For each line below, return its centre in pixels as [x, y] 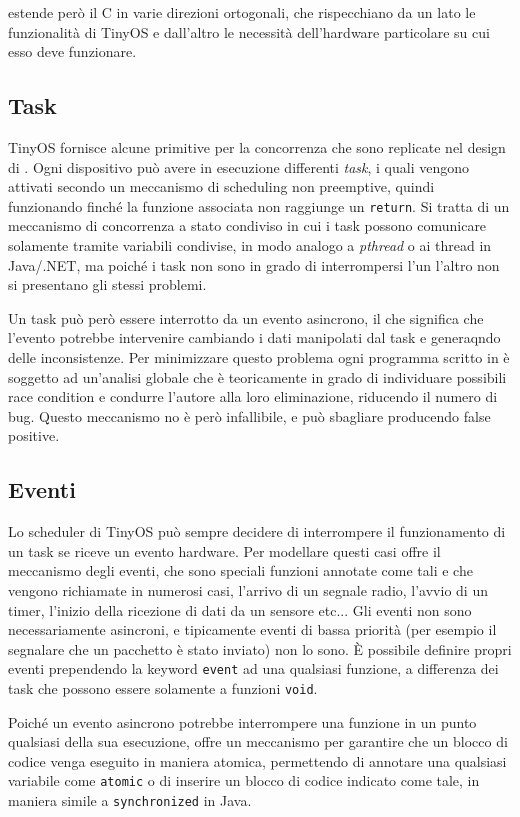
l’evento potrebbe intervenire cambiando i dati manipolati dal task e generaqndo [254, 337]
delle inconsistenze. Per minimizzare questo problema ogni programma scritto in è [259, 356]
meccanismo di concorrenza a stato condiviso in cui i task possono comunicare [247, 225]
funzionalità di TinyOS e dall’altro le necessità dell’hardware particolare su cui [249, 31]
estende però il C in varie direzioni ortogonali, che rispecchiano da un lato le [242, 12]
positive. [34, 435]
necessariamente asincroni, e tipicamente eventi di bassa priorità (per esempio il [252, 629]
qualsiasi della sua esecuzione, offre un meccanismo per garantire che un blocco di [258, 741]
